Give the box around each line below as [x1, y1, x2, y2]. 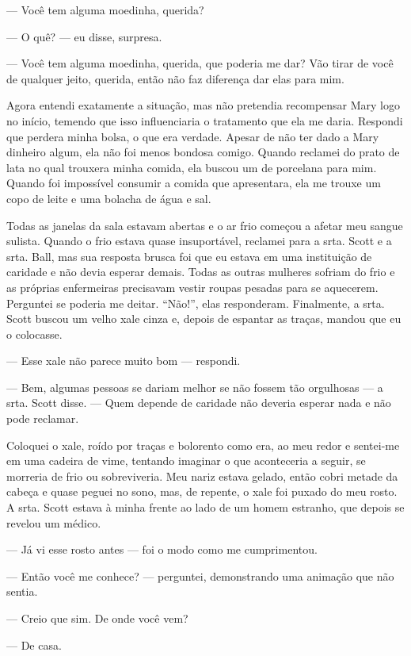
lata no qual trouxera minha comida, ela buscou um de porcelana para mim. [6, 159, 377, 175]
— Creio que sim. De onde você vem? [6, 610, 188, 626]
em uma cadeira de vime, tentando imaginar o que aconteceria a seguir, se [6, 452, 366, 469]
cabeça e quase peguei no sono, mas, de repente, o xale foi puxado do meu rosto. [6, 483, 398, 500]
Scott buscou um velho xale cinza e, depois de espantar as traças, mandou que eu [6, 310, 401, 327]
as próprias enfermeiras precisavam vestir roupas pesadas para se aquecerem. [6, 278, 379, 295]
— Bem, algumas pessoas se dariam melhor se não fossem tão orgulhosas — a [6, 378, 383, 395]
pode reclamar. [6, 410, 79, 427]
